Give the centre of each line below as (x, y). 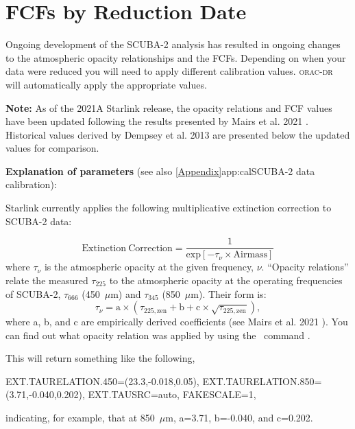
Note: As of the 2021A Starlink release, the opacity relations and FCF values (169, 107)
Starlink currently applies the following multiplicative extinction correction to (169, 208)
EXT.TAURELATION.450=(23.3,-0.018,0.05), (102, 381)
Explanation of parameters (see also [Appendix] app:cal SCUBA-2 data (160, 171)
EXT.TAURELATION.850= (262, 381)
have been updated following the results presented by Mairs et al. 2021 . (157, 121)
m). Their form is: (229, 293)
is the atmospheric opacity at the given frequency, (149, 267)
